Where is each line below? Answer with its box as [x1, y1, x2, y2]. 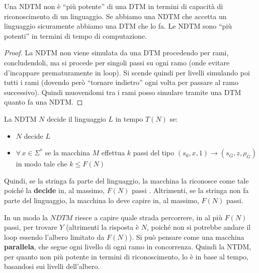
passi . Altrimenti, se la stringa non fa [132, 185, 249, 196]
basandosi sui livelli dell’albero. [4, 261, 100, 271]
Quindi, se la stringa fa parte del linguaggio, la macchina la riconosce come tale [4, 175, 249, 186]
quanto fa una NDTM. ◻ [4, 97, 83, 107]
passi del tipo [133, 147, 175, 158]
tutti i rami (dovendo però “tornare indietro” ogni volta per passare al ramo [4, 77, 238, 87]
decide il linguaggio [47, 113, 106, 124]
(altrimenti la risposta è [66, 222, 139, 232]
